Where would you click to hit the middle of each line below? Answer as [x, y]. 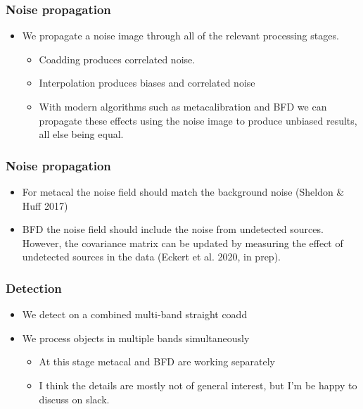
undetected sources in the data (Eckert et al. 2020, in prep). [151, 257]
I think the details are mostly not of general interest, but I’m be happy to [198, 385]
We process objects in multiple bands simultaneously [136, 338]
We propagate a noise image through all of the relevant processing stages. [180, 36]
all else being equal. [81, 134]
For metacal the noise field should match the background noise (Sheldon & [183, 191]
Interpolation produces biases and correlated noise [147, 83]
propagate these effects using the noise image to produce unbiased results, [198, 120]
